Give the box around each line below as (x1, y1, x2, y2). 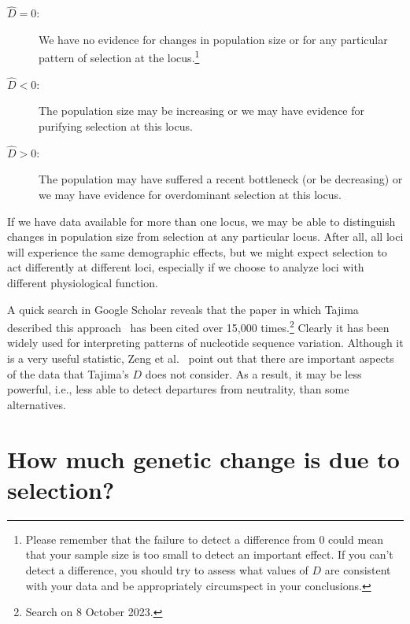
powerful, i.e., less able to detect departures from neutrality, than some (7, 381, 349, 397)
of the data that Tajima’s (7, 365, 129, 382)
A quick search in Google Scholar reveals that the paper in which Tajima (7, 301, 359, 317)
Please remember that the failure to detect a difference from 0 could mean (25, 530, 384, 547)
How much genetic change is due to (7, 442, 400, 474)
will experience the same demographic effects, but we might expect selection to (7, 243, 387, 260)
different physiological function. (7, 275, 158, 291)
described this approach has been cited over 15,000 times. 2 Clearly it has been (7, 317, 390, 335)
